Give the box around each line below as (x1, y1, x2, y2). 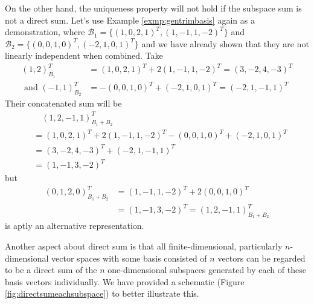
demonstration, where (5, 25, 85, 38)
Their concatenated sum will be (5, 97, 122, 110)
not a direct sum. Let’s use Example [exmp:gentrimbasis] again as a (5, 13, 255, 26)
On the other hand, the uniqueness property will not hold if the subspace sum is (5, 2, 302, 14)
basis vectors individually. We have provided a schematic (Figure (5, 275, 245, 288)
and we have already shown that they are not (141, 37, 309, 50)
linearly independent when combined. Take (5, 49, 163, 62)
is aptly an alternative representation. (5, 219, 144, 232)
